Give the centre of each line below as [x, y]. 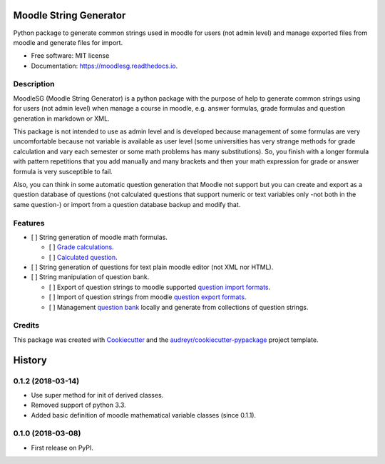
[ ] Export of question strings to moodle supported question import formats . [160, 287]
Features [29, 223]
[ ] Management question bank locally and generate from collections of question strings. [179, 307]
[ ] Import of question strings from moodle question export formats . [148, 297]
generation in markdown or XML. [61, 118]
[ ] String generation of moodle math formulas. [99, 237]
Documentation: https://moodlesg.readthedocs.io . [104, 66]
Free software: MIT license [70, 56]
